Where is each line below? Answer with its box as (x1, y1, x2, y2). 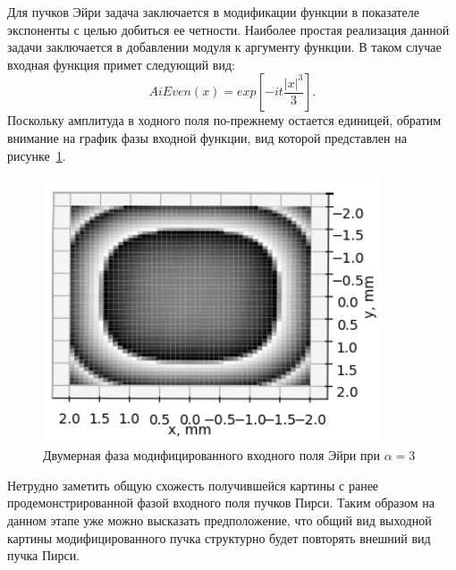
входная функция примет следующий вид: (7, 54, 235, 73)
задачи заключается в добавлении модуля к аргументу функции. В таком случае (7, 38, 442, 56)
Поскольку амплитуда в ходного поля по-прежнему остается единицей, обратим (7, 111, 442, 130)
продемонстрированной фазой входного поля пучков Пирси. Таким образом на (7, 493, 435, 512)
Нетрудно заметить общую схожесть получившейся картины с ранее (7, 475, 379, 494)
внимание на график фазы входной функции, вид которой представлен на (7, 128, 407, 147)
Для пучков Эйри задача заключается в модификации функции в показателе (7, 3, 419, 21)
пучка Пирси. (7, 546, 80, 565)
